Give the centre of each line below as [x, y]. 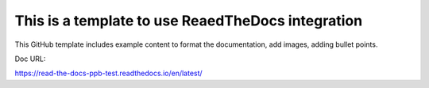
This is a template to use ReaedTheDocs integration [189, 21]
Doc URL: [30, 59]
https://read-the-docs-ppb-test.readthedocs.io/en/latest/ [108, 73]
